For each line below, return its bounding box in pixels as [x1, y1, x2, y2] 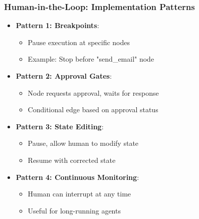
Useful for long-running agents [28, 205, 121, 215]
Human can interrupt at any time [28, 188, 131, 199]
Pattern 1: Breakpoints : [16, 20, 99, 31]
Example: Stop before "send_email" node [28, 54, 154, 64]
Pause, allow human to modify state [28, 138, 139, 148]
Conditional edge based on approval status [28, 104, 158, 115]
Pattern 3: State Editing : [16, 121, 104, 131]
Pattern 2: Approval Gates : [16, 71, 112, 81]
